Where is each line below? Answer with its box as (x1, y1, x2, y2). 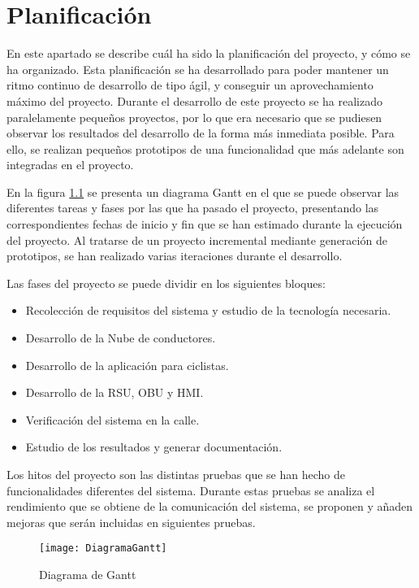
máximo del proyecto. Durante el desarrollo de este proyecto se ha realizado (6, 92, 382, 109)
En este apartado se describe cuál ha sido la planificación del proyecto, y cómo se (6, 45, 411, 62)
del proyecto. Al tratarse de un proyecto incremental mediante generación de (6, 231, 387, 248)
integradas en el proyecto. (6, 156, 134, 173)
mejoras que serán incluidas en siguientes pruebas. (6, 513, 256, 530)
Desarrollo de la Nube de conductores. (25, 329, 216, 346)
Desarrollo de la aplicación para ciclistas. (25, 356, 229, 373)
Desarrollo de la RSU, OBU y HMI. (25, 384, 204, 401)
